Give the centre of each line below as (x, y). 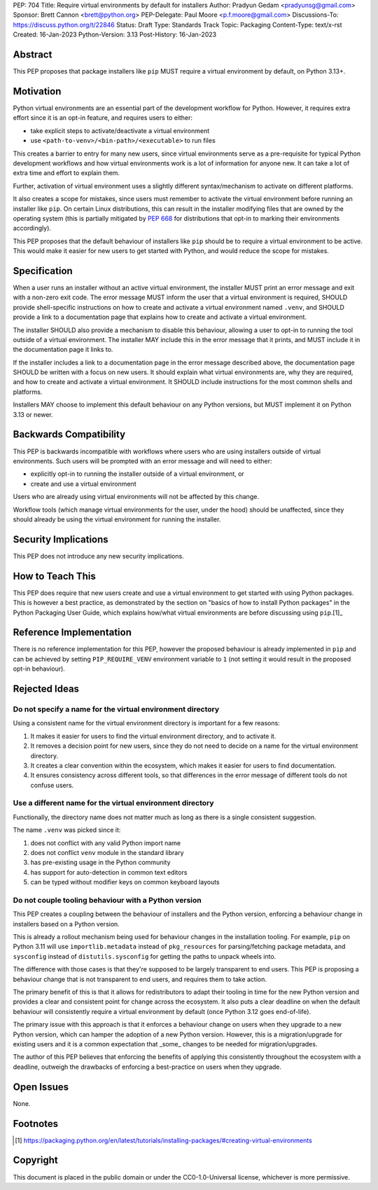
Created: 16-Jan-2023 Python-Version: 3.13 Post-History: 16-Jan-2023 (115, 34)
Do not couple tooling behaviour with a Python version (107, 900)
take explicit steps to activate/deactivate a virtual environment (120, 130)
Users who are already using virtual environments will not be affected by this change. (136, 497)
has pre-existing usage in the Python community (100, 863)
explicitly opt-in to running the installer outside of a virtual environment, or (137, 474)
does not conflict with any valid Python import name (106, 843)
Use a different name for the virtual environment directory (113, 803)
